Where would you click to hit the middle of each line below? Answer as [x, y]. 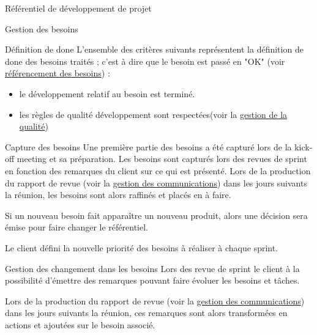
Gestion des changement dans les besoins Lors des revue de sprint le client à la [152, 268]
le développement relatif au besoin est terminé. [107, 93]
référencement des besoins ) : [58, 73]
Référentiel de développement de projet [78, 8]
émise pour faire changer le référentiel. [76, 227]
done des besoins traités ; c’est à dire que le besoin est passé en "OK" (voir [145, 61]
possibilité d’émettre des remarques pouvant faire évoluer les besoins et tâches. [152, 280]
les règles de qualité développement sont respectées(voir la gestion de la [153, 114]
